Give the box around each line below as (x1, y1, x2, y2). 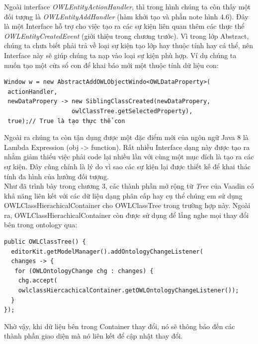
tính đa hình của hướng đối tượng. (4, 171, 109, 181)
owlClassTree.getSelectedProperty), (72, 107, 193, 115)
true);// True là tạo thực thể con (7, 117, 125, 125)
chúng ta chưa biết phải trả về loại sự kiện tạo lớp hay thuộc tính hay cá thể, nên (4, 40, 254, 51)
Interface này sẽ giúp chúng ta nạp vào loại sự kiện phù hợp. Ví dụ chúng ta (4, 50, 237, 60)
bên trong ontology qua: (4, 219, 78, 230)
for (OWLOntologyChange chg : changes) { (14, 267, 154, 275)
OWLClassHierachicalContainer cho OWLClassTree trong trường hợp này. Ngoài (4, 200, 251, 210)
